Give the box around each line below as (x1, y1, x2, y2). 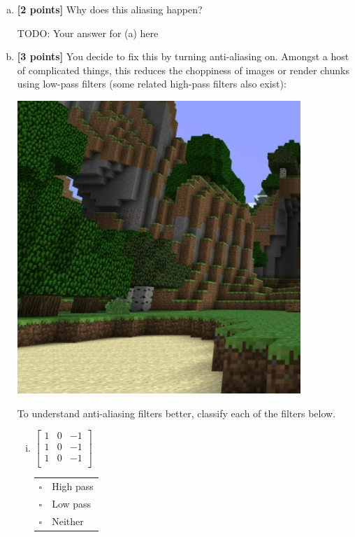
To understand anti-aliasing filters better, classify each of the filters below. (17, 405, 336, 420)
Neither (52, 513, 84, 528)
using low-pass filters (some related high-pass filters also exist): (17, 76, 287, 91)
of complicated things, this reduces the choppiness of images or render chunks (17, 62, 349, 77)
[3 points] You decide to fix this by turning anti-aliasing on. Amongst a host (17, 49, 349, 64)
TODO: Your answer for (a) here (17, 25, 159, 40)
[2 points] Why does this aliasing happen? (17, 2, 203, 16)
